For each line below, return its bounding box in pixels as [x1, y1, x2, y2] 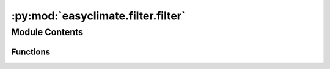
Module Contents [11, 27, 84, 38]
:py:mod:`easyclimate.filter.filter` [11, 9, 186, 22]
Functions [11, 47, 51, 57]
